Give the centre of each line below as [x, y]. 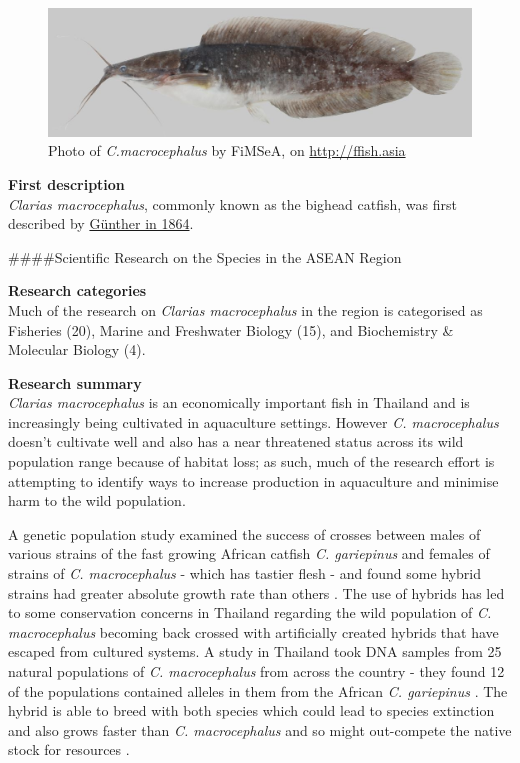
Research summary [75, 382]
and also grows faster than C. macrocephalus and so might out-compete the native [260, 729]
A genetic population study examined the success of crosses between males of [244, 533]
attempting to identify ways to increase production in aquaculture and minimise [253, 480]
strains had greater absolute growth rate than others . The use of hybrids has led [256, 592]
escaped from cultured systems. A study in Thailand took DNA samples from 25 [255, 651]
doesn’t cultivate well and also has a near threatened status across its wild [236, 441]
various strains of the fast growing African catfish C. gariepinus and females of [249, 553]
